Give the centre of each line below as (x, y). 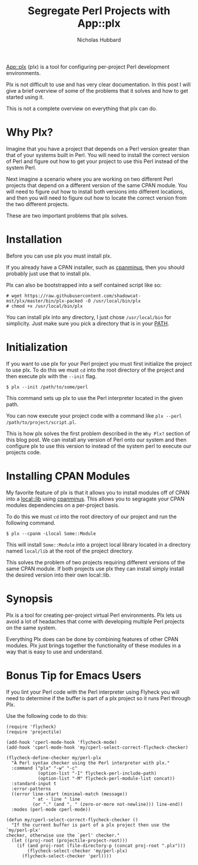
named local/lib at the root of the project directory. (70, 551)
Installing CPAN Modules (68, 476)
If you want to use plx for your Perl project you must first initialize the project (99, 363)
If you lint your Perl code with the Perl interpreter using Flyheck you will (93, 692)
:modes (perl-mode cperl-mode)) (51, 809)
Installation (34, 240)
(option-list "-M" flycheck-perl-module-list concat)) (106, 778)
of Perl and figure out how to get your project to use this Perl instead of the (97, 161)
